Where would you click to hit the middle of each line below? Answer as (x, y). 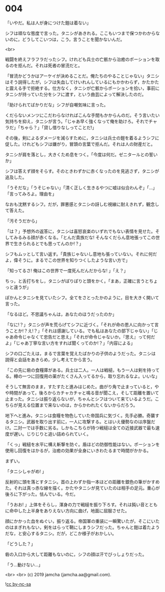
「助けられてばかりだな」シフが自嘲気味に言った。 (57, 105)
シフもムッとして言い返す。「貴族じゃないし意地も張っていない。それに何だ (81, 254)
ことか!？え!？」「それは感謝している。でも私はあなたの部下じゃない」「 (81, 331)
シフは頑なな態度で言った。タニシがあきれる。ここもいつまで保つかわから (80, 33)
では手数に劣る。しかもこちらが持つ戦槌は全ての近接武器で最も (91, 427)
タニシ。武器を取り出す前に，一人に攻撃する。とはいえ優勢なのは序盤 (80, 422)
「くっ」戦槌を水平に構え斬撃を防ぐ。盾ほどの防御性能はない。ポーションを (82, 444)
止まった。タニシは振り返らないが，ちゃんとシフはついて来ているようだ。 (80, 399)
